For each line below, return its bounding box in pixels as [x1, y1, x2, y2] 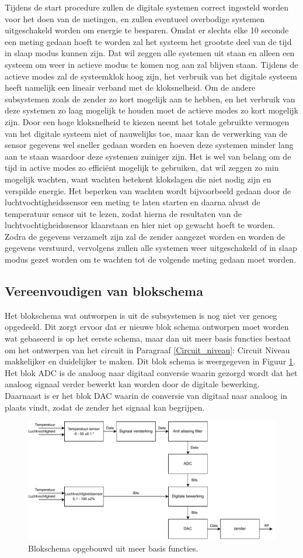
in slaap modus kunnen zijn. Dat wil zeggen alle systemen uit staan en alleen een [5, 47, 295, 59]
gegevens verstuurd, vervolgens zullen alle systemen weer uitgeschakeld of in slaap [5, 242, 297, 254]
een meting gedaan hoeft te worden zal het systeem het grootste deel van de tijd [5, 35, 292, 47]
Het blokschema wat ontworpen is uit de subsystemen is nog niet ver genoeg [5, 309, 277, 321]
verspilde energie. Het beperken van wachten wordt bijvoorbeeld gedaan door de [5, 184, 291, 197]
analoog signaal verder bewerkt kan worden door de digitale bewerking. [5, 378, 260, 390]
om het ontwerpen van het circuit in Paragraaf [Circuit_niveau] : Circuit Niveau [5, 343, 290, 356]
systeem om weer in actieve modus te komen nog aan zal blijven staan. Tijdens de [5, 58, 298, 70]
